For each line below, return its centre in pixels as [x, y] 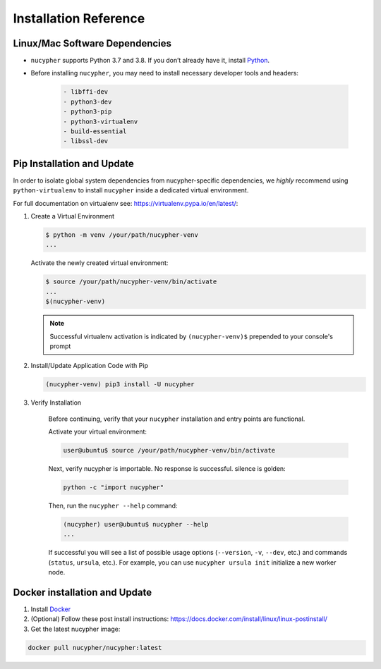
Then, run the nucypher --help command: [113, 506]
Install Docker [50, 609]
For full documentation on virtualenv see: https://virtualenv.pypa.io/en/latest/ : [126, 203]
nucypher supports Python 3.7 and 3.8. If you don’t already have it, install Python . [150, 61]
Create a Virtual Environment [73, 216]
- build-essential [95, 131]
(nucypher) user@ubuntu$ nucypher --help [136, 524]
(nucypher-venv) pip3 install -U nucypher [120, 385]
